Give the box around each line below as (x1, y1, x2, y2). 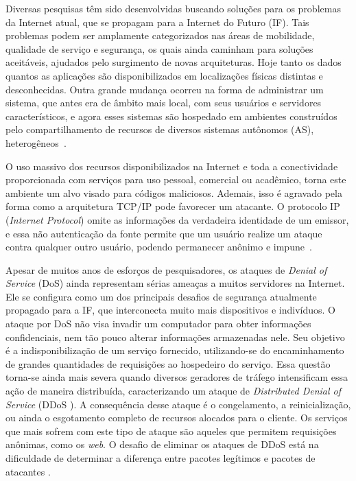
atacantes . (5, 464, 51, 478)
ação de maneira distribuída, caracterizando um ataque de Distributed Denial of (5, 384, 342, 398)
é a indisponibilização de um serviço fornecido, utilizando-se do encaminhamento (5, 343, 344, 357)
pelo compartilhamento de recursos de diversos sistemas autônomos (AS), (5, 122, 314, 137)
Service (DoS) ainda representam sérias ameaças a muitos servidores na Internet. (5, 276, 345, 290)
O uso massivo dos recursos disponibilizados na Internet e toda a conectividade (5, 159, 338, 173)
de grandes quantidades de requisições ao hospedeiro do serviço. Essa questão (5, 356, 331, 371)
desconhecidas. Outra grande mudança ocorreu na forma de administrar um (5, 82, 324, 96)
